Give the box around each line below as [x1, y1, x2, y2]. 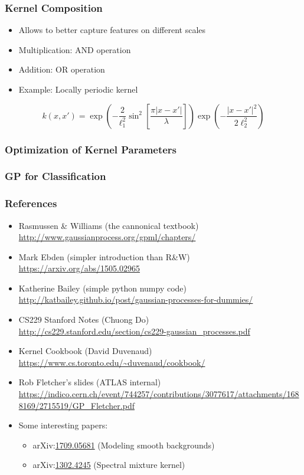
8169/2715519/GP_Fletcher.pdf [18, 399, 135, 411]
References [5, 196, 57, 211]
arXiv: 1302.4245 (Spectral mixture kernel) [32, 458, 185, 471]
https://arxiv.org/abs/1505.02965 [18, 262, 140, 274]
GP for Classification [5, 169, 106, 184]
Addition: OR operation [18, 63, 105, 76]
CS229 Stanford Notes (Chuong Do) [18, 313, 149, 326]
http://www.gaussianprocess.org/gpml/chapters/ [18, 231, 196, 243]
